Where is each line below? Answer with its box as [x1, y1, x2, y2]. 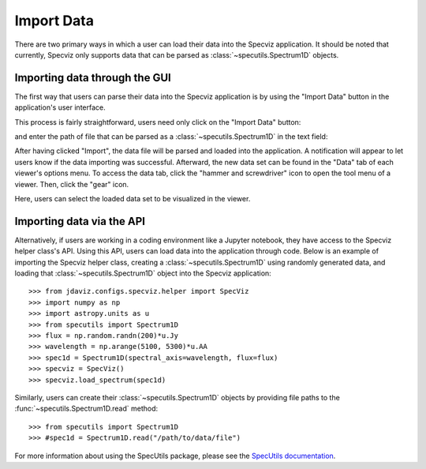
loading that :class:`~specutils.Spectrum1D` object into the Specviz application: [14, 268, 271, 278]
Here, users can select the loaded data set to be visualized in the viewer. [14, 193, 251, 203]
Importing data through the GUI [14, 71, 171, 84]
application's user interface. [14, 103, 106, 112]
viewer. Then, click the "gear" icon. [14, 179, 129, 189]
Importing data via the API [14, 214, 146, 228]
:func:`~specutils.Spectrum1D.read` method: [14, 403, 159, 414]
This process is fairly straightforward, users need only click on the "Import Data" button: [14, 117, 301, 126]
